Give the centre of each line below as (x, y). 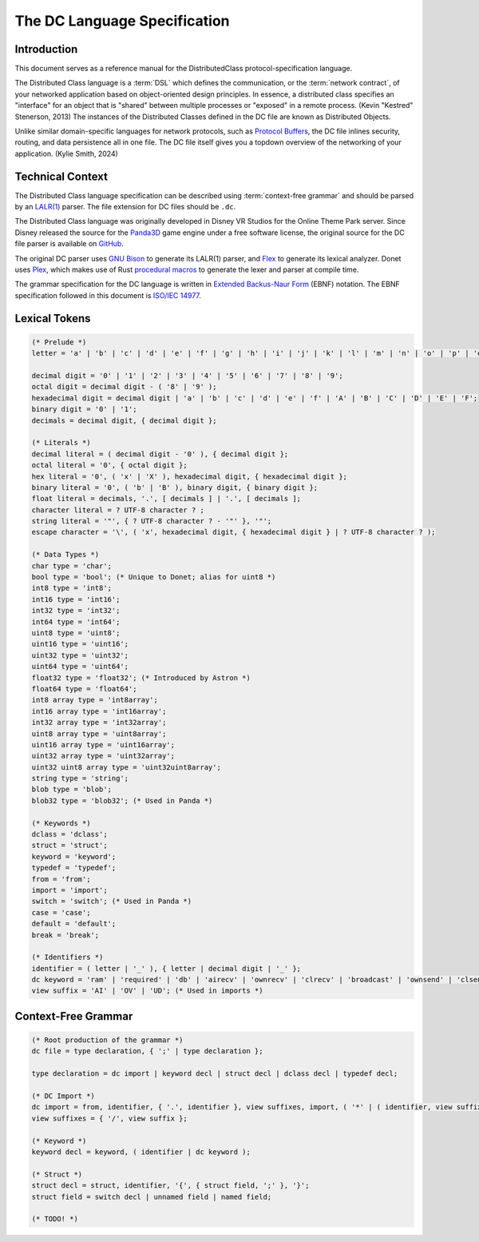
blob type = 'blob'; (71, 790)
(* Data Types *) (65, 555)
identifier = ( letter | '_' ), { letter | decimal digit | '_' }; (166, 968)
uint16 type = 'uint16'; (80, 644)
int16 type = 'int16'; (76, 599)
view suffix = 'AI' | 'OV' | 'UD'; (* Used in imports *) (147, 991)
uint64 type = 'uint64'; (80, 667)
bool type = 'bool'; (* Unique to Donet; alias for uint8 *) (154, 577)
